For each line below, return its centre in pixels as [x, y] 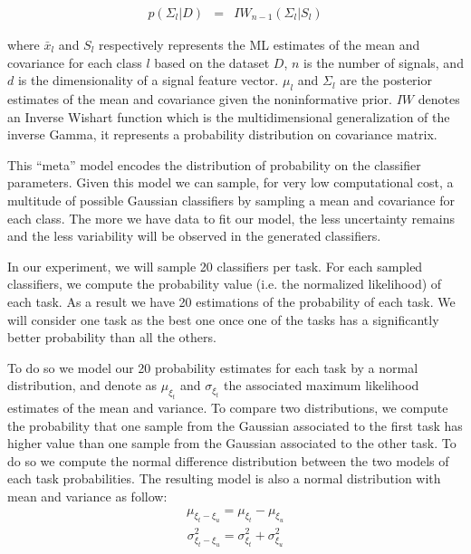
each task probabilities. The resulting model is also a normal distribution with [224, 478]
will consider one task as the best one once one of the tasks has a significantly [223, 319]
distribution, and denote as [82, 385]
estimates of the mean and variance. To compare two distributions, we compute [228, 408]
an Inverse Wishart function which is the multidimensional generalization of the [229, 116]
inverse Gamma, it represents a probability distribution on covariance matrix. [222, 134]
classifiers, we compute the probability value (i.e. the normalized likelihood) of [225, 284]
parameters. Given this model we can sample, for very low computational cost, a [231, 182]
